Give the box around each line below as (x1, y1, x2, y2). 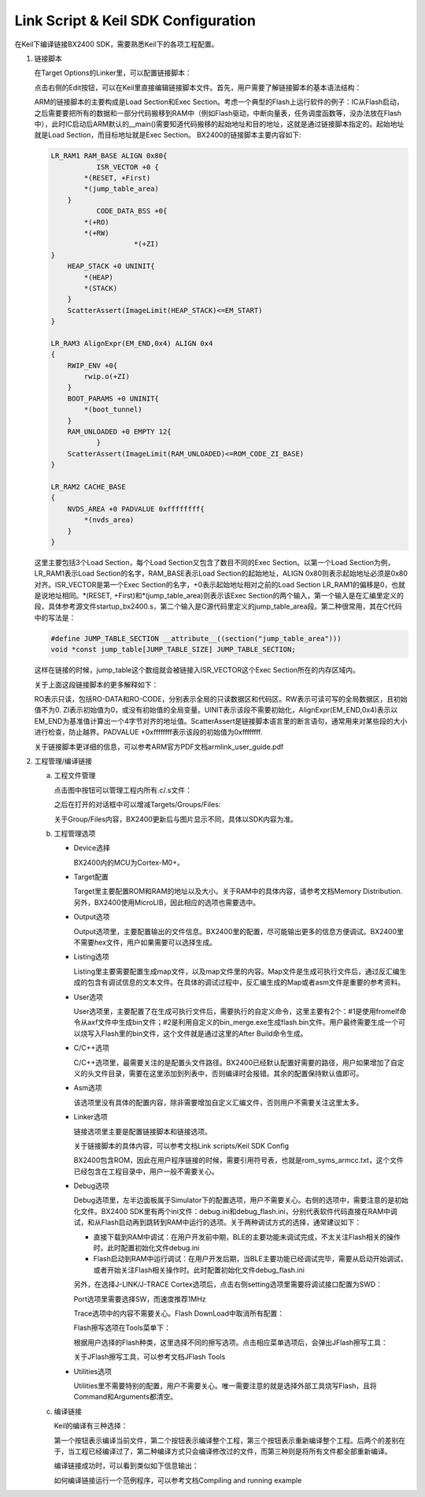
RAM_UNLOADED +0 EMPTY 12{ (67, 427, 172, 437)
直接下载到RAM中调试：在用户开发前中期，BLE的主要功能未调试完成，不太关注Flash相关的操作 (93, 1232, 401, 1242)
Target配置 (73, 872, 109, 882)
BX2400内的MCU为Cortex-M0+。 (73, 858, 184, 867)
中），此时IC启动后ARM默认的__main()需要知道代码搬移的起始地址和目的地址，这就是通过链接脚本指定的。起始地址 (34, 119, 405, 128)
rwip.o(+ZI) (83, 372, 130, 382)
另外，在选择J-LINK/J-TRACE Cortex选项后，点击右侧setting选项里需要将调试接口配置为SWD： (73, 1279, 383, 1289)
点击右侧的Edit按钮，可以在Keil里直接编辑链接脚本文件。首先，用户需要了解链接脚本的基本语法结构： (34, 83, 362, 92)
